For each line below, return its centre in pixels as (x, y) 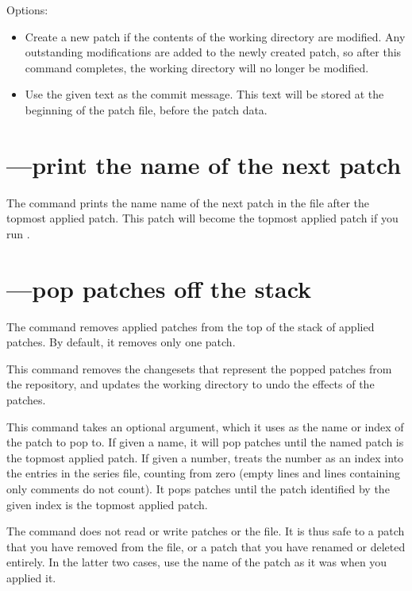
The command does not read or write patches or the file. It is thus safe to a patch (206, 531)
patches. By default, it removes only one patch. (121, 342)
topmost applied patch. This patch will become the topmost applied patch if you (202, 218)
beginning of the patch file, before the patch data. (146, 109)
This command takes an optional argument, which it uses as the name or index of (205, 426)
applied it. (31, 577)
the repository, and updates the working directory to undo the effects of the (191, 384)
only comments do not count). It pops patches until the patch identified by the (198, 488)
